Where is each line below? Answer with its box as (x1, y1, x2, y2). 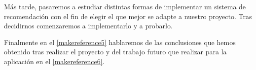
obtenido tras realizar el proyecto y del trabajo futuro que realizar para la (4, 47, 227, 57)
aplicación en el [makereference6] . (4, 56, 105, 66)
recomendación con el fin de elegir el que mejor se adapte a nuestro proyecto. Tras (4, 11, 252, 21)
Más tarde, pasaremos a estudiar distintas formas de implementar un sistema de (4, 1, 246, 11)
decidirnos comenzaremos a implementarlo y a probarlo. (4, 21, 173, 31)
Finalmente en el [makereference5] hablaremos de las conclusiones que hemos (4, 37, 236, 47)
